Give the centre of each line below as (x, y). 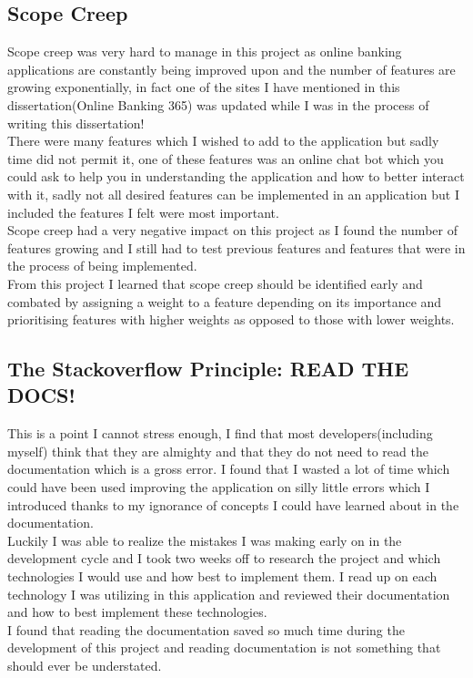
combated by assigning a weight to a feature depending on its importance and (225, 301)
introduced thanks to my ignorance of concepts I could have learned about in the (233, 504)
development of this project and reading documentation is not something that (224, 647)
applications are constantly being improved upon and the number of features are (231, 69)
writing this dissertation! (76, 123)
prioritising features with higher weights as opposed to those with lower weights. (231, 319)
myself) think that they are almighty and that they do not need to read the (218, 451)
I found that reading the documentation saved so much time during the (206, 629)
